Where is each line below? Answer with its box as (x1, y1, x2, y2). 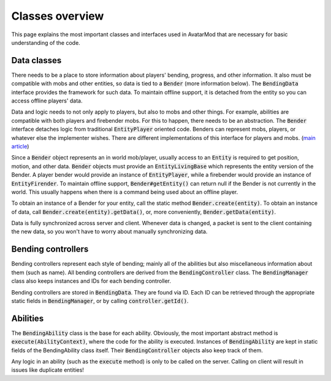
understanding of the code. (11, 39, 81, 46)
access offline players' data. (11, 97, 83, 104)
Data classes (11, 55, 62, 66)
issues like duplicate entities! (11, 366, 84, 374)
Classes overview (11, 9, 104, 23)
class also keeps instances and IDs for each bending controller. (11, 277, 172, 285)
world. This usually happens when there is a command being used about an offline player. (11, 188, 238, 196)
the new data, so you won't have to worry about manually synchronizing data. (11, 228, 208, 236)
